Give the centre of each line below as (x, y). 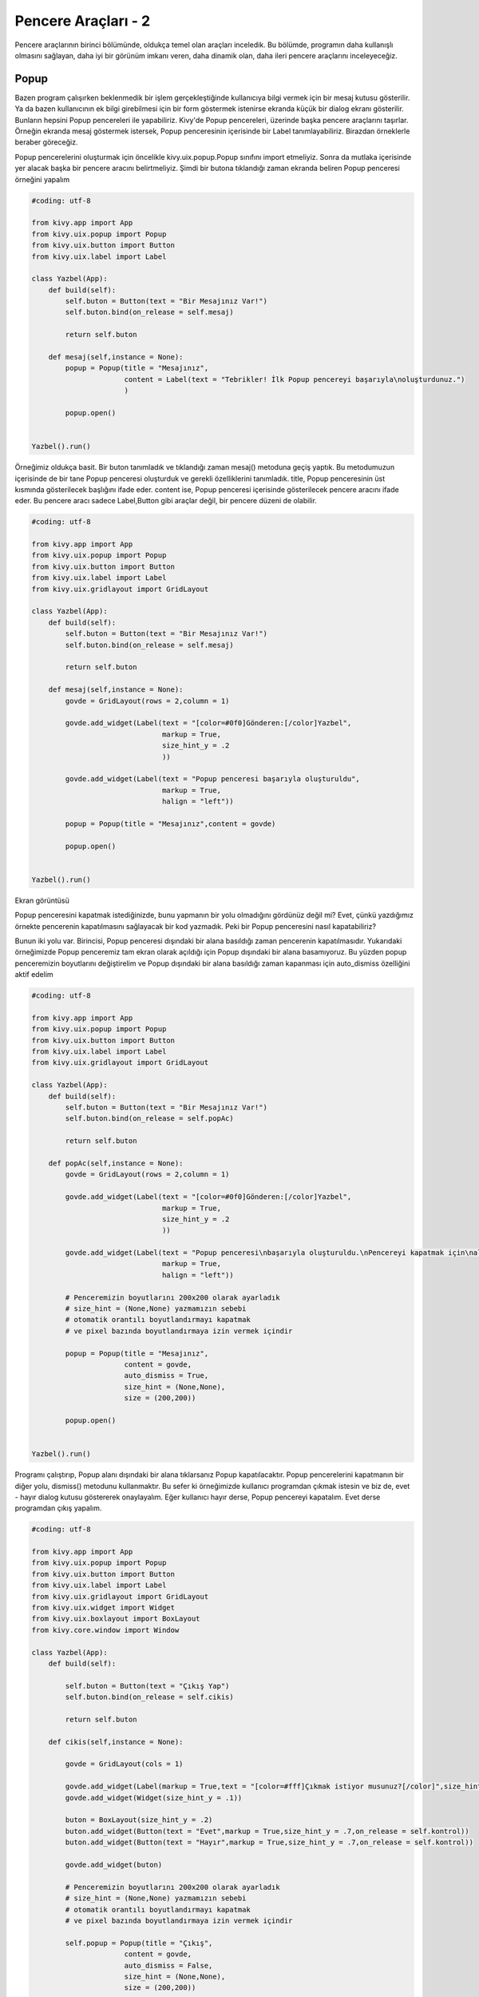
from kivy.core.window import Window (105, 1630)
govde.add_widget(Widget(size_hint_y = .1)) (154, 1798)
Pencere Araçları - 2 (83, 21)
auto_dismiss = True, (166, 1376)
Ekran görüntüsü (42, 900)
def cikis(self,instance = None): (116, 1742)
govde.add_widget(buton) (114, 1864)
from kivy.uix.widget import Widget (103, 1608)
